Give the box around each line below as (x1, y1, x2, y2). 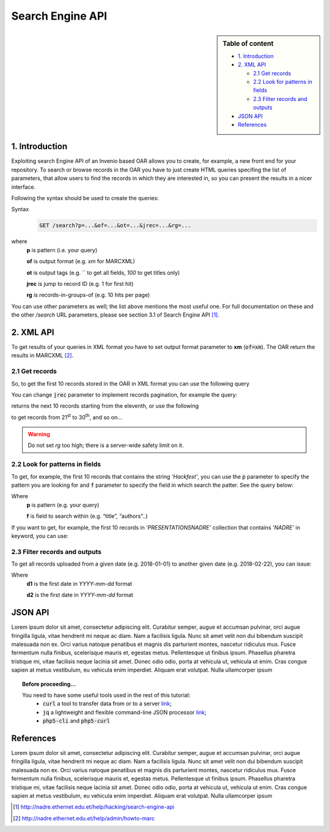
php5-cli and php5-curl (43, 717, 110, 725)
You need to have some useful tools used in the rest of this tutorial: (22, 691, 191, 699)
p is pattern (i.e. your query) (26, 246, 98, 253)
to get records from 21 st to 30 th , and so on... (11, 413, 122, 421)
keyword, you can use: (11, 532, 68, 539)
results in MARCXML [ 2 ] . (11, 352, 74, 359)
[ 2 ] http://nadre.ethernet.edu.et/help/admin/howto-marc (13, 814, 155, 822)
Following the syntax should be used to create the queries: (11, 194, 159, 201)
